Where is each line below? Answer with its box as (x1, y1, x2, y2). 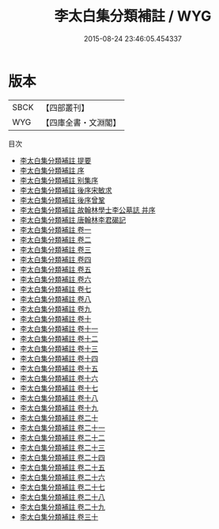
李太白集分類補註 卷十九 (19, 403, 99, 413)
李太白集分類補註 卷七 (19, 284, 92, 294)
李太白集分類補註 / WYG (54, 7, 212, 25)
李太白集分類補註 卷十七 (19, 383, 99, 393)
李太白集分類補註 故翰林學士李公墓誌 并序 (19, 205, 156, 215)
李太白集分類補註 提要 (19, 155, 92, 165)
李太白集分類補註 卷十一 (19, 324, 99, 333)
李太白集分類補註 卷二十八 (19, 492, 105, 501)
